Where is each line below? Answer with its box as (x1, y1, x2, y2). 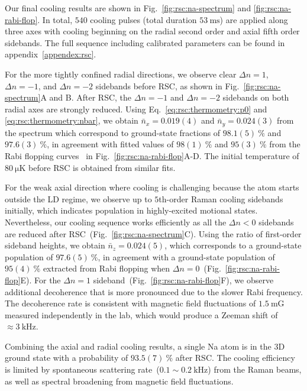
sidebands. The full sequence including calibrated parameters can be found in (5, 36, 285, 49)
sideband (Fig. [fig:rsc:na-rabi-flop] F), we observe (93, 273, 274, 286)
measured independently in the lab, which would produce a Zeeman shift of (5, 308, 278, 321)
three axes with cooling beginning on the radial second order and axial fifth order (5, 25, 300, 37)
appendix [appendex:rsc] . (5, 48, 96, 60)
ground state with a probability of (5, 351, 128, 364)
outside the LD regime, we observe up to (5, 192, 152, 205)
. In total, (37, 13, 73, 25)
